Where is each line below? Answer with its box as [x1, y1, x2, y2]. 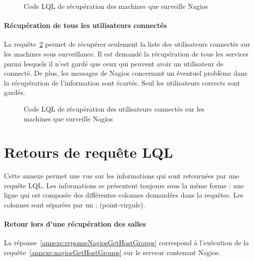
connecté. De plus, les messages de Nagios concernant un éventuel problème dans [4, 68, 248, 78]
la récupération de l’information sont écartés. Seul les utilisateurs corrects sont [4, 77, 240, 87]
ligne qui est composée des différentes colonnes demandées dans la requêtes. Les [4, 190, 244, 200]
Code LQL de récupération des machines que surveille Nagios [24, 1, 208, 11]
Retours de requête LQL [4, 142, 173, 162]
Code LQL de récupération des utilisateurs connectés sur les [24, 103, 205, 114]
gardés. [4, 87, 25, 97]
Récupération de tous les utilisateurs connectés [4, 20, 167, 30]
